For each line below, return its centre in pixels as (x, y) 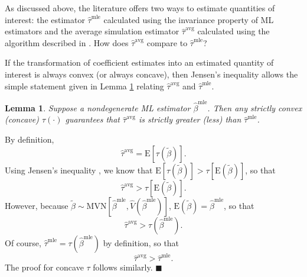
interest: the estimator (45, 19)
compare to (167, 42)
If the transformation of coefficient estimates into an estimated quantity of (139, 62)
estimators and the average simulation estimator (92, 31)
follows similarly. (123, 267)
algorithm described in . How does (67, 42)
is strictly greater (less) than (190, 119)
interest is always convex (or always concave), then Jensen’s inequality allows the (151, 74)
